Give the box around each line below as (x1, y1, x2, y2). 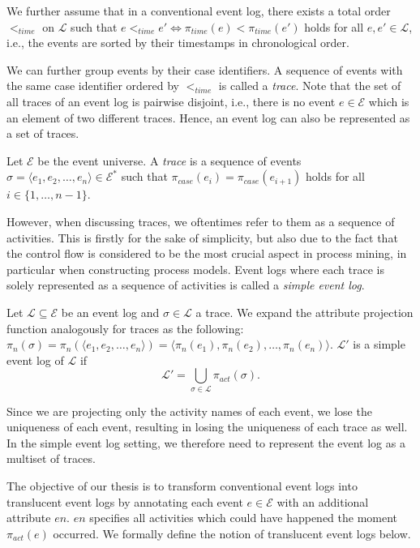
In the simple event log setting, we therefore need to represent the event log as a (6, 434, 405, 451)
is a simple (353, 336, 405, 353)
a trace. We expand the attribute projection (195, 303, 414, 320)
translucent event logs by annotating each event (6, 493, 243, 510)
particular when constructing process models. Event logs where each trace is (6, 260, 384, 277)
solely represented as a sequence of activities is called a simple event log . (6, 276, 365, 293)
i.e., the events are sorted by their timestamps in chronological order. (6, 34, 349, 51)
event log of (6, 351, 64, 368)
